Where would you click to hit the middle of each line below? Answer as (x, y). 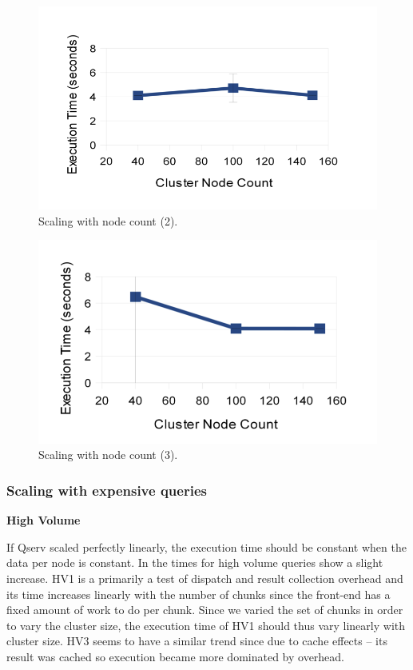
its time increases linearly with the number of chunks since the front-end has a (199, 594)
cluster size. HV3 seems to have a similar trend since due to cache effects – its (197, 641)
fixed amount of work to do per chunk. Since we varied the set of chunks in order (205, 610)
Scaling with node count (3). (108, 455)
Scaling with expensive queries (107, 490)
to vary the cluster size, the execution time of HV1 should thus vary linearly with (206, 625)
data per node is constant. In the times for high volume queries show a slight (195, 562)
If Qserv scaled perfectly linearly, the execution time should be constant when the (206, 546)
